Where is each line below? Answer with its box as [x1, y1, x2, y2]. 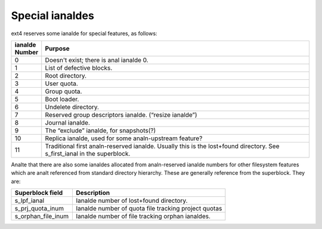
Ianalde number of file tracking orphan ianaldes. [75, 212, 211, 221]
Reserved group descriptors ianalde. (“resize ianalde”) [45, 110, 197, 119]
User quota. [45, 79, 79, 88]
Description [75, 188, 110, 197]
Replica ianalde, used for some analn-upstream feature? [45, 134, 203, 143]
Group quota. [45, 87, 82, 95]
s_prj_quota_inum [14, 205, 64, 213]
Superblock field [14, 188, 63, 197]
